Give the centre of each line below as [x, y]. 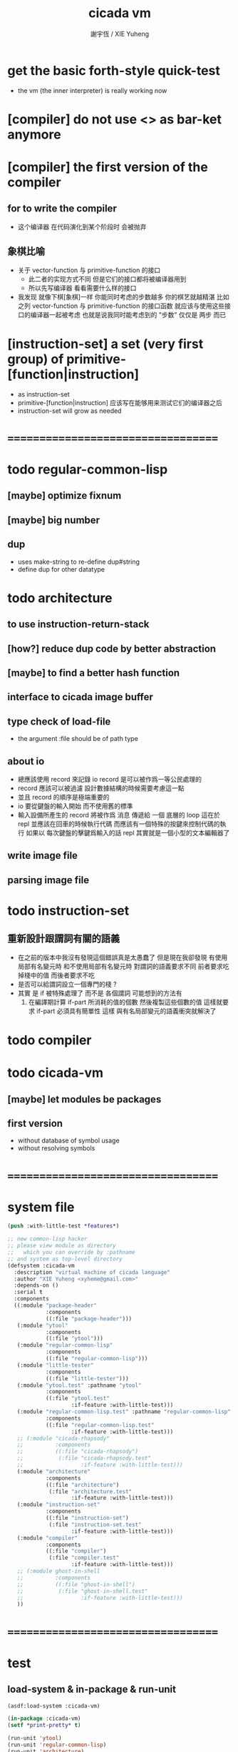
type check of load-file [59, 721]
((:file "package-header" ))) [89, 1319]
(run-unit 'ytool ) [35, 1738]
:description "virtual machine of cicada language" [92, 1272]
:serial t [28, 1292]
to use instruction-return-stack [78, 624]
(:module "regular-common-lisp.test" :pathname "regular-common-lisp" [124, 1412]
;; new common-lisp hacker [47, 1239]
